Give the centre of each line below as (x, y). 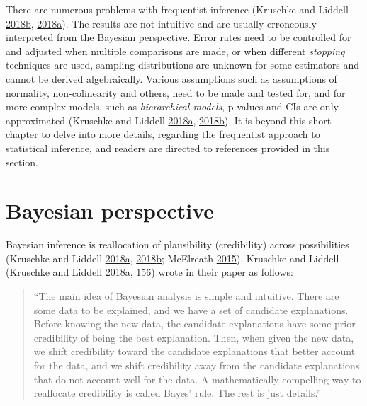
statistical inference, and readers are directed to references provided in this (168, 147)
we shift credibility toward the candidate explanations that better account (194, 351)
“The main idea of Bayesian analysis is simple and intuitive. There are (186, 296)
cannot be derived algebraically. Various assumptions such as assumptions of (171, 78)
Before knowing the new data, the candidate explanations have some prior (194, 324)
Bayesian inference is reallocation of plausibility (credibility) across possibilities (177, 244)
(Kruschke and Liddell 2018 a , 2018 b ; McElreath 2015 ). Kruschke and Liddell (173, 258)
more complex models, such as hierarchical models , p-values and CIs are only (172, 106)
